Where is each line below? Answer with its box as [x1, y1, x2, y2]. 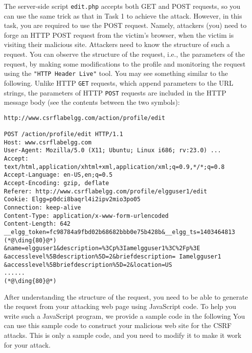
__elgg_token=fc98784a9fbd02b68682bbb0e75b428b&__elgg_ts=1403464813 [4, 228, 235, 235]
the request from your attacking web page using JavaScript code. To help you [4, 301, 236, 311]
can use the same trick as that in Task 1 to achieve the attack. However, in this [4, 10, 242, 21]
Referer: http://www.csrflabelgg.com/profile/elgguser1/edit [4, 188, 207, 195]
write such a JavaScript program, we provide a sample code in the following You [4, 310, 245, 321]
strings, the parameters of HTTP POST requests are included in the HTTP [4, 87, 227, 97]
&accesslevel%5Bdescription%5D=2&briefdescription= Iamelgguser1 [4, 253, 221, 260]
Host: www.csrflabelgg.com [4, 139, 92, 146]
